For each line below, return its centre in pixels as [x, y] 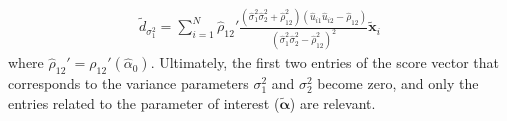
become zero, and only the [398, 83]
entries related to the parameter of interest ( [144, 102]
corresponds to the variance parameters [128, 83]
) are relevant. [332, 102]
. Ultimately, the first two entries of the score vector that [325, 62]
